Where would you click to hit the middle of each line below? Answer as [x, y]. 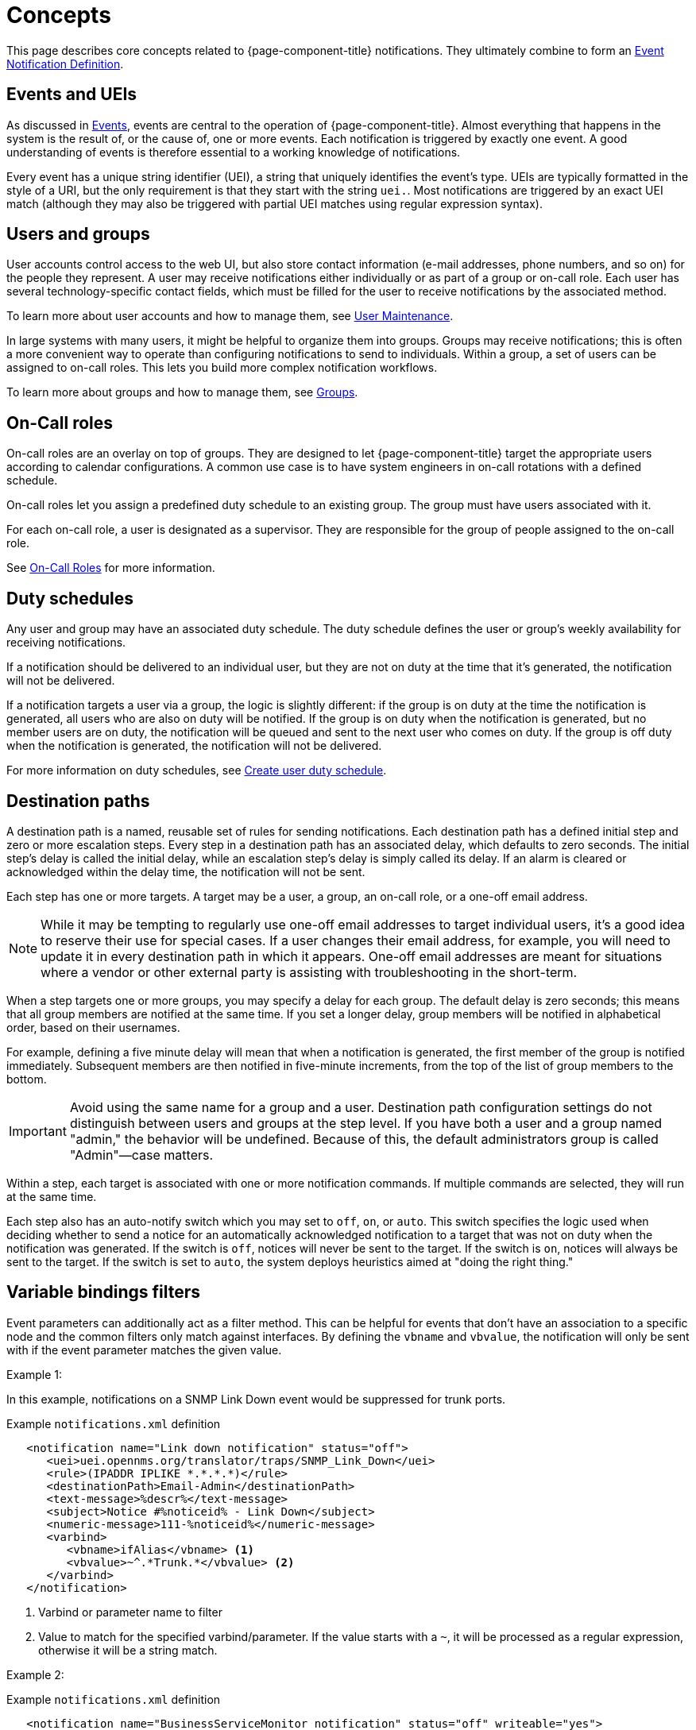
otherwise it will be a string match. [128, 1650]
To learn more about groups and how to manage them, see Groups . [182, 392]
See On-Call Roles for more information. [111, 568]
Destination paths [78, 801]
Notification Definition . [65, 64]
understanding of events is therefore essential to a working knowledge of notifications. [234, 152]
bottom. [27, 1079]
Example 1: [34, 1374]
